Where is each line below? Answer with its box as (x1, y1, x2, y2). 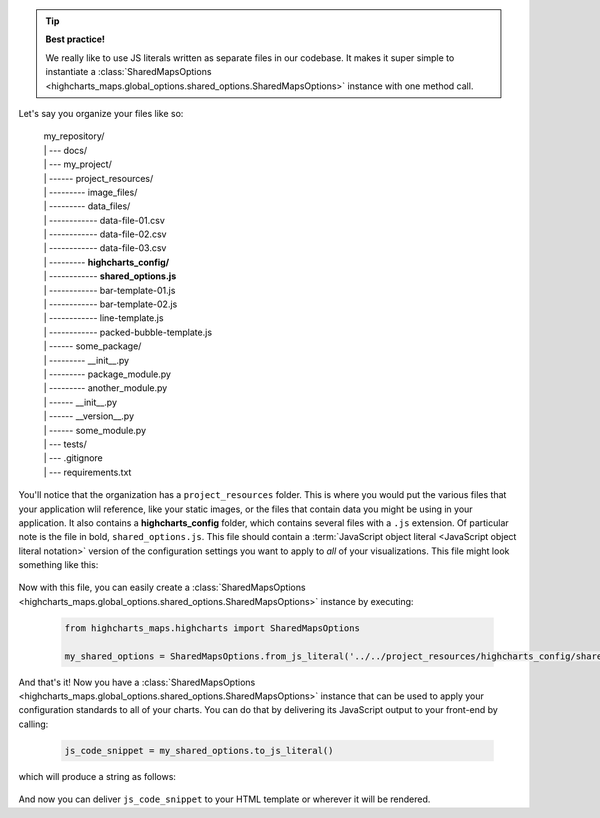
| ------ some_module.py (43, 424, 147, 436)
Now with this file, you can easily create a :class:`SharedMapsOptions (18, 581, 306, 594)
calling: (18, 718, 49, 730)
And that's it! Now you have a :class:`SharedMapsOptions (18, 676, 256, 688)
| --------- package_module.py (43, 368, 172, 380)
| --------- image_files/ (43, 186, 138, 198)
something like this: (18, 559, 99, 571)
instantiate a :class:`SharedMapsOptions (45, 66, 212, 78)
